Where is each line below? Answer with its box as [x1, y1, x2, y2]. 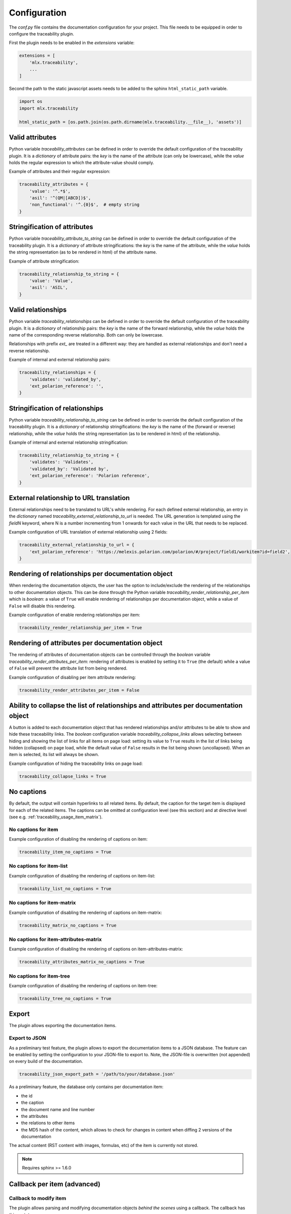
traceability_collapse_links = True [19, 774, 107, 779]
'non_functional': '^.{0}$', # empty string [29, 202, 140, 207]
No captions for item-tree [9, 973, 70, 979]
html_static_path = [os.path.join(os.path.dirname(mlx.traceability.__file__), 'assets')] [19, 119, 242, 125]
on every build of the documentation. [9, 1059, 83, 1064]
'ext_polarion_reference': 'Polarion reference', [29, 473, 150, 478]
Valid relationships [9, 306, 67, 314]
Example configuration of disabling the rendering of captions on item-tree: [9, 982, 158, 988]
